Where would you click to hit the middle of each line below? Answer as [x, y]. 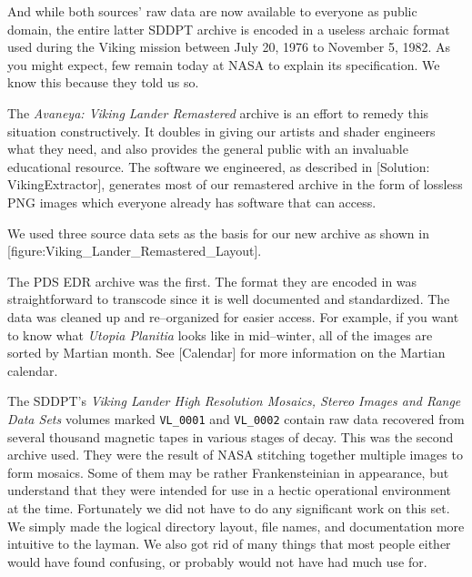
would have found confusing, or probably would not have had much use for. [217, 561]
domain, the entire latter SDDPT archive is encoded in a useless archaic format [229, 29]
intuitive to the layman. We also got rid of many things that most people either [229, 544]
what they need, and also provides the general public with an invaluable [208, 149]
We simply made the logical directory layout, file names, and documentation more [236, 526]
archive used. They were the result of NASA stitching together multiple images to [235, 455]
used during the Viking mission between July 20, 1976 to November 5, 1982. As [229, 47]
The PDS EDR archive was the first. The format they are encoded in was [212, 281]
